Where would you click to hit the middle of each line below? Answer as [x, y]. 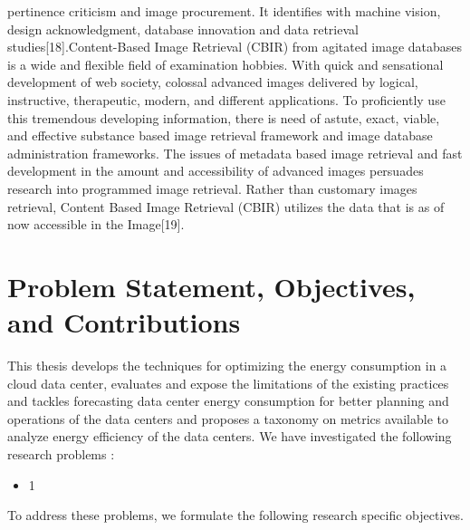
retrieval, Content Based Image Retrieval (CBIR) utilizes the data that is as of [226, 206]
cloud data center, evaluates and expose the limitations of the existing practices [228, 383]
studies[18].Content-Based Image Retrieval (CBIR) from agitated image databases [235, 47]
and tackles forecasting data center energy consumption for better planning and [228, 401]
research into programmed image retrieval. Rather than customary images [212, 188]
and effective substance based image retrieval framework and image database [220, 135]
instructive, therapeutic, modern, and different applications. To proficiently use [226, 99]
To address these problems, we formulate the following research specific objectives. [235, 515]
